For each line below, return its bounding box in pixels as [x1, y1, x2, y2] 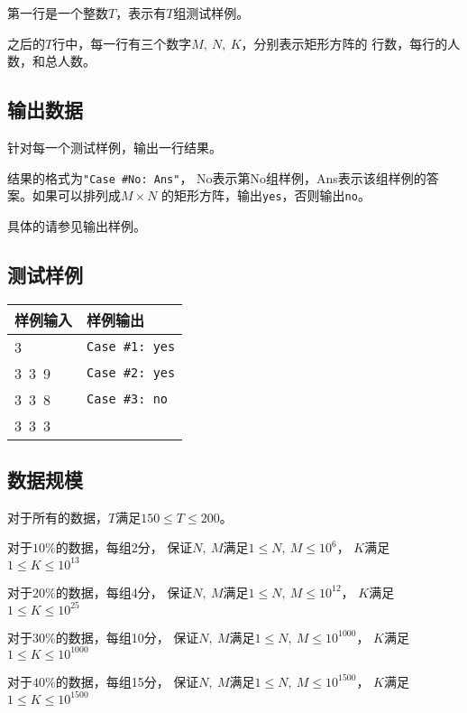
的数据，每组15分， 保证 [55, 671, 199, 690]
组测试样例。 [173, 4, 250, 22]
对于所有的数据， [7, 507, 108, 526]
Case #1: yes [87, 339, 176, 355]
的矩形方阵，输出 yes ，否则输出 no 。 [161, 186, 371, 205]
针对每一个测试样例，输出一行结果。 [7, 137, 222, 156]
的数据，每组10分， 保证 [55, 627, 199, 646]
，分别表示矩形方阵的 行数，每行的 [241, 33, 448, 52]
